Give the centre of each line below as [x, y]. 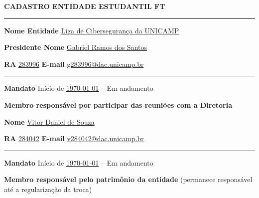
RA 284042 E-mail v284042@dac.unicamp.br [74, 138]
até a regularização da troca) [48, 189]
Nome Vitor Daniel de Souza [49, 121]
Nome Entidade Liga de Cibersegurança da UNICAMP [92, 30]
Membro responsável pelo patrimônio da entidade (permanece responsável [128, 179]
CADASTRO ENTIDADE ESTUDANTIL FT [85, 6]
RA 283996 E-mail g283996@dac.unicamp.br [74, 64]
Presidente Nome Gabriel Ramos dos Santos [75, 47]
